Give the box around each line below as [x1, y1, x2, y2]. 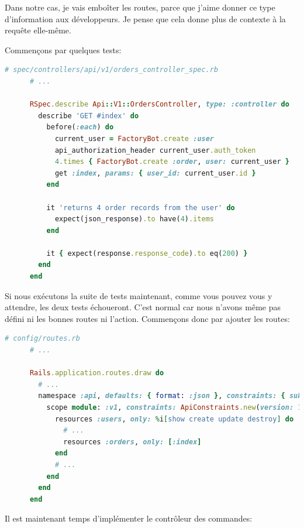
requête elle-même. [5, 24, 71, 36]
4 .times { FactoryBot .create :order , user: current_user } [54, 157, 289, 166]
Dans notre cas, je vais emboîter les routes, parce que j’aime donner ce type [5, 1, 275, 13]
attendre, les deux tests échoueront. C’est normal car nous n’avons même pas [5, 301, 281, 313]
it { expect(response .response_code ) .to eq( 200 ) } [46, 249, 248, 258]
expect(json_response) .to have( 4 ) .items [54, 215, 214, 224]
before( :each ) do [46, 123, 114, 132]
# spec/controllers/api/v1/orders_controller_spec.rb [5, 66, 219, 74]
